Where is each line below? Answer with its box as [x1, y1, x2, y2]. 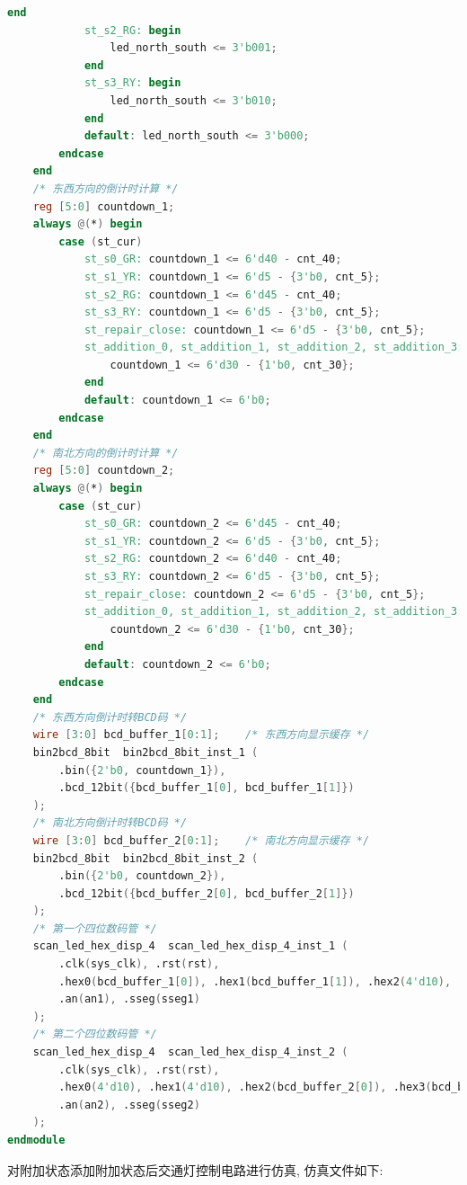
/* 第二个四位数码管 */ [32, 1028, 157, 1041]
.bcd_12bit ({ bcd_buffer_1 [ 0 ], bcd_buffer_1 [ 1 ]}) [58, 781, 355, 795]
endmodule [7, 1134, 66, 1146]
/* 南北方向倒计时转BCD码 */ [32, 816, 188, 830]
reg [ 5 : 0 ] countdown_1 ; [32, 200, 175, 213]
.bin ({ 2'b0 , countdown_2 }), [58, 869, 226, 883]
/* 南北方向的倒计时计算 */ [32, 446, 179, 459]
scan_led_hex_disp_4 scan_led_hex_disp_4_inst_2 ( [32, 1046, 348, 1059]
